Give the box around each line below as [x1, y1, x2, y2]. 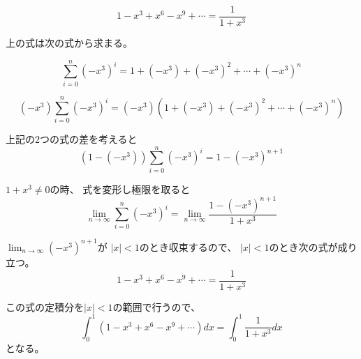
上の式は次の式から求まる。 [6, 36, 133, 50]
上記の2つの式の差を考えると [6, 131, 138, 146]
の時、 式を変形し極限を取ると [50, 181, 191, 196]
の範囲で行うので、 [112, 299, 200, 314]
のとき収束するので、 [139, 239, 237, 254]
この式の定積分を [6, 299, 84, 314]
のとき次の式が [269, 239, 338, 254]
